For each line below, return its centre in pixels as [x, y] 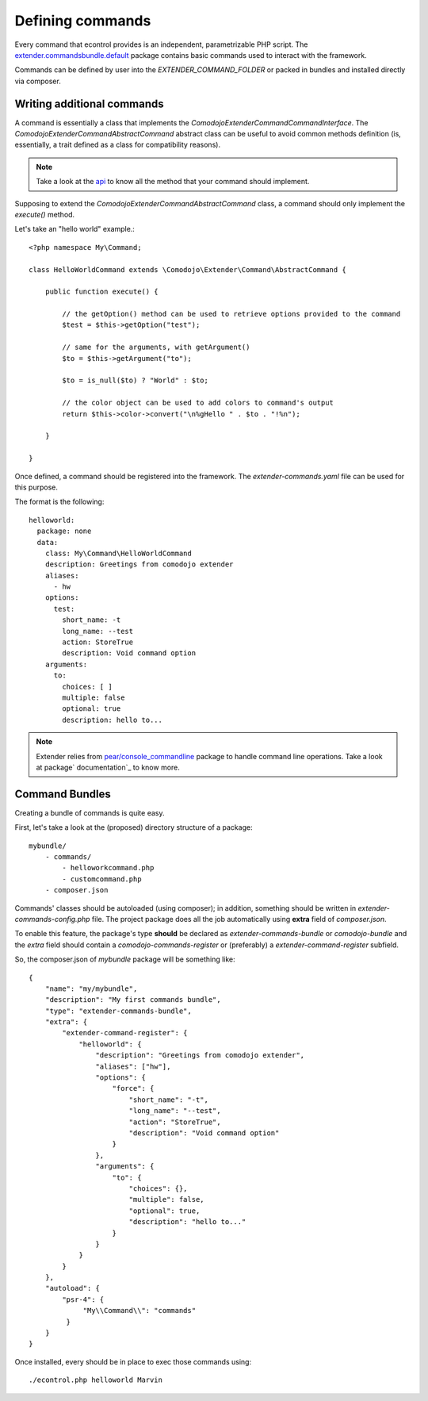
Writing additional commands [89, 104]
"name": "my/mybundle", [91, 988]
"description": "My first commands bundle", [133, 1000]
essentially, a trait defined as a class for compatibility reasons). [118, 145]
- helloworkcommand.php [108, 868]
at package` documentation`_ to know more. [108, 767]
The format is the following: [59, 502]
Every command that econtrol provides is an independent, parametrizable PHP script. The [161, 44]
